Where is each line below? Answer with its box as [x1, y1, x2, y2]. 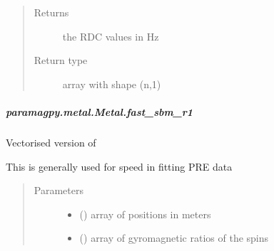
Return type [34, 53, 88, 68]
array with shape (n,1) [62, 76, 161, 91]
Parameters [34, 183, 83, 198]
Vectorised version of [6, 134, 96, 149]
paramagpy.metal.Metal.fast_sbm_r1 [6, 104, 193, 119]
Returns [34, 5, 69, 19]
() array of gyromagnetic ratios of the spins [79, 230, 269, 245]
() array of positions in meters [79, 206, 211, 221]
